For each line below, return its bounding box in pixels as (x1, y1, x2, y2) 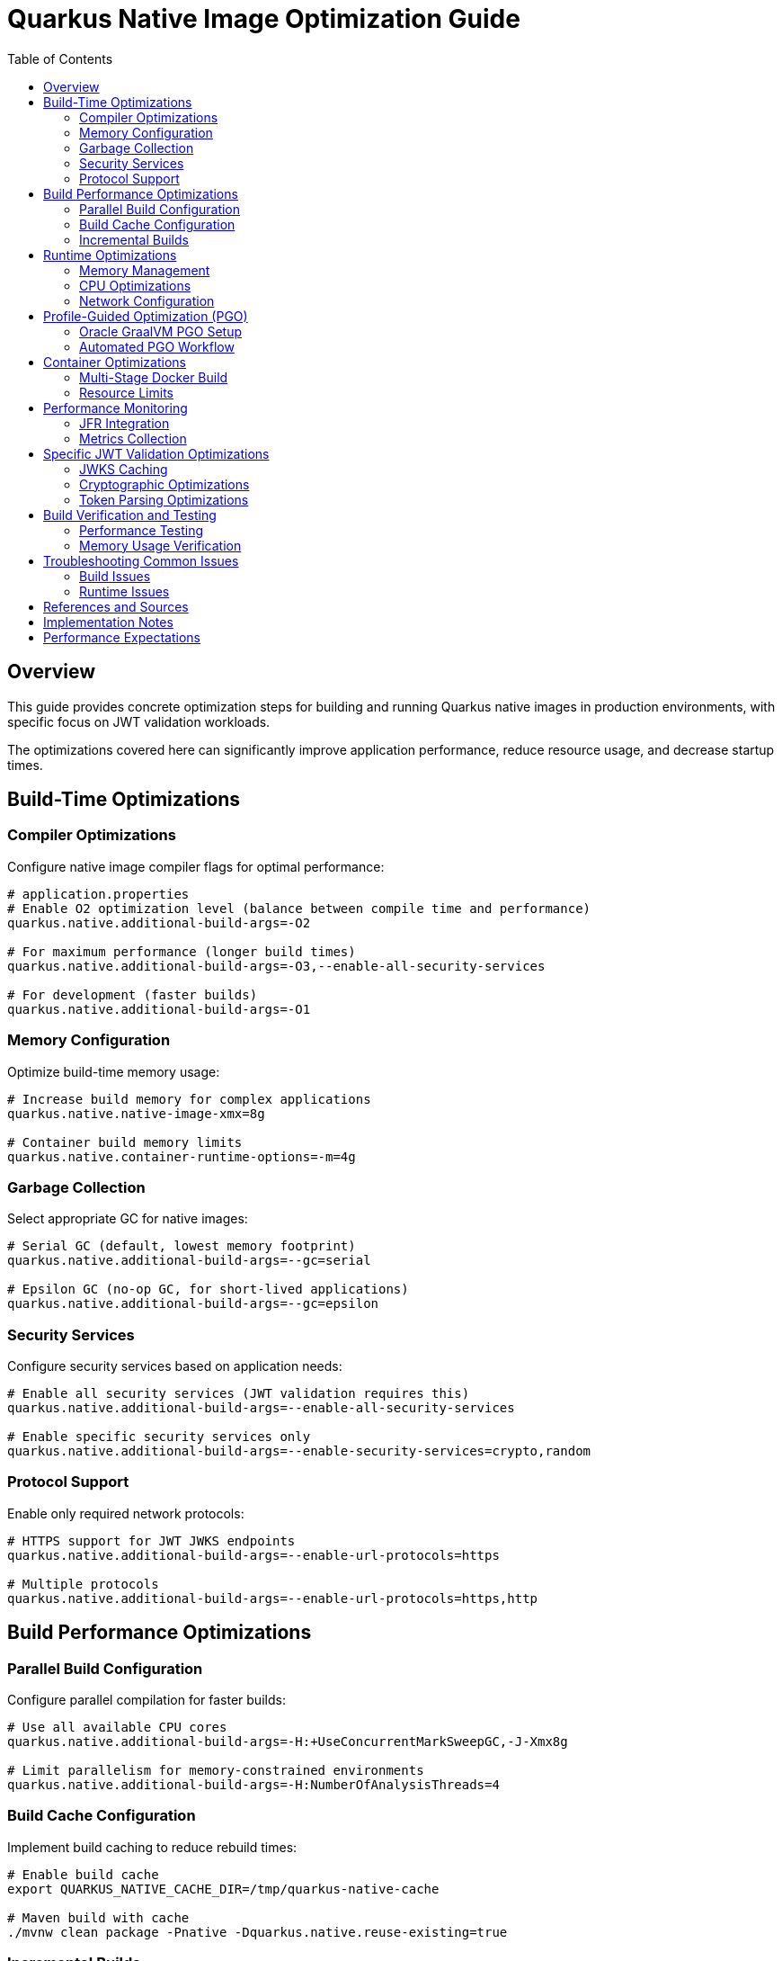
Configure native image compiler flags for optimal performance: (7, 858, 385, 874)
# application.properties (7, 886, 190, 901)
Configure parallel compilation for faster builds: (7, 1692, 286, 1708)
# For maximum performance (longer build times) (7, 944, 356, 959)
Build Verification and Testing (43, 506, 217, 523)
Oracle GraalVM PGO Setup (79, 323, 243, 339)
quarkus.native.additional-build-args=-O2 (7, 915, 311, 930)
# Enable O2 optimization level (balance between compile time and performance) (7, 900, 591, 916)
